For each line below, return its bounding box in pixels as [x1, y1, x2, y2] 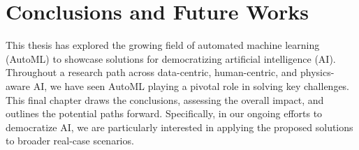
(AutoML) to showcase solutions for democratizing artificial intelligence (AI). [6, 51, 336, 66]
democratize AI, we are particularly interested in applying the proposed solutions [6, 119, 353, 134]
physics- [300, 65, 335, 80]
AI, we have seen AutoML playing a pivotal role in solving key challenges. [33, 78, 350, 93]
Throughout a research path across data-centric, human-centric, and [6, 65, 298, 80]
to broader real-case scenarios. [6, 133, 134, 148]
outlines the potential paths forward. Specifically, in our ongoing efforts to [6, 106, 323, 121]
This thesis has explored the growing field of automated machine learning [6, 38, 320, 52]
